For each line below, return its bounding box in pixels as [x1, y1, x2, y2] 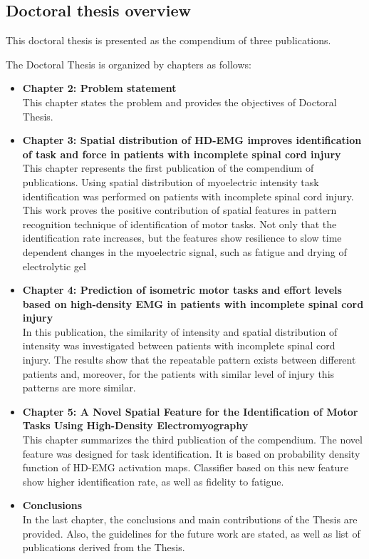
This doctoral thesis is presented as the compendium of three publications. [6, 33, 331, 48]
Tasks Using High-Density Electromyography [22, 418, 249, 433]
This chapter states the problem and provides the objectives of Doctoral [22, 94, 337, 109]
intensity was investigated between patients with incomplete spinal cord [22, 338, 336, 353]
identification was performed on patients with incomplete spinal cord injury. [22, 188, 354, 203]
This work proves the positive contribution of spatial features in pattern [22, 202, 337, 217]
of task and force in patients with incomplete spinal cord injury [22, 146, 341, 161]
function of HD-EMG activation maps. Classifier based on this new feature [22, 460, 348, 475]
